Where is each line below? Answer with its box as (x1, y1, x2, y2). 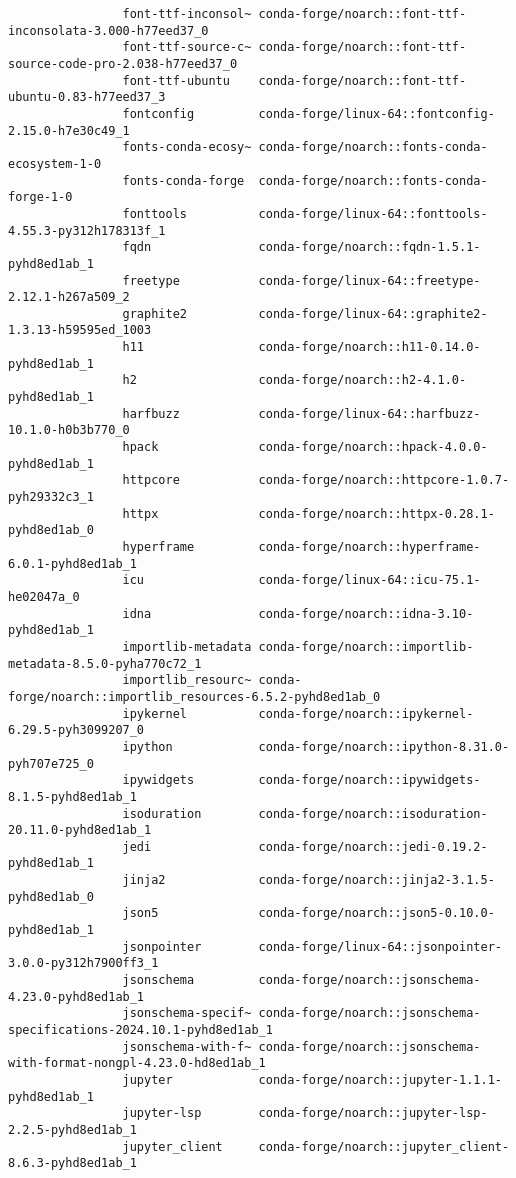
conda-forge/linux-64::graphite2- (258, 306, 488, 321)
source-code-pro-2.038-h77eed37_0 (8, 56, 238, 71)
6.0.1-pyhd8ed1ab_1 (8, 556, 137, 571)
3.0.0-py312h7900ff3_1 (8, 956, 159, 971)
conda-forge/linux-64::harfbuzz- (258, 406, 481, 421)
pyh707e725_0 (8, 756, 94, 771)
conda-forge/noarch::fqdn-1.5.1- (258, 240, 481, 255)
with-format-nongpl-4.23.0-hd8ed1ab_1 (8, 1056, 266, 1071)
